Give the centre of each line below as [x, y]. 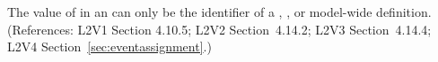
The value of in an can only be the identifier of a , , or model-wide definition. [219, 12]
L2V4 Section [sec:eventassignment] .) [109, 46]
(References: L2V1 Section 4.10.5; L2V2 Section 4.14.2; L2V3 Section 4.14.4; [219, 29]
